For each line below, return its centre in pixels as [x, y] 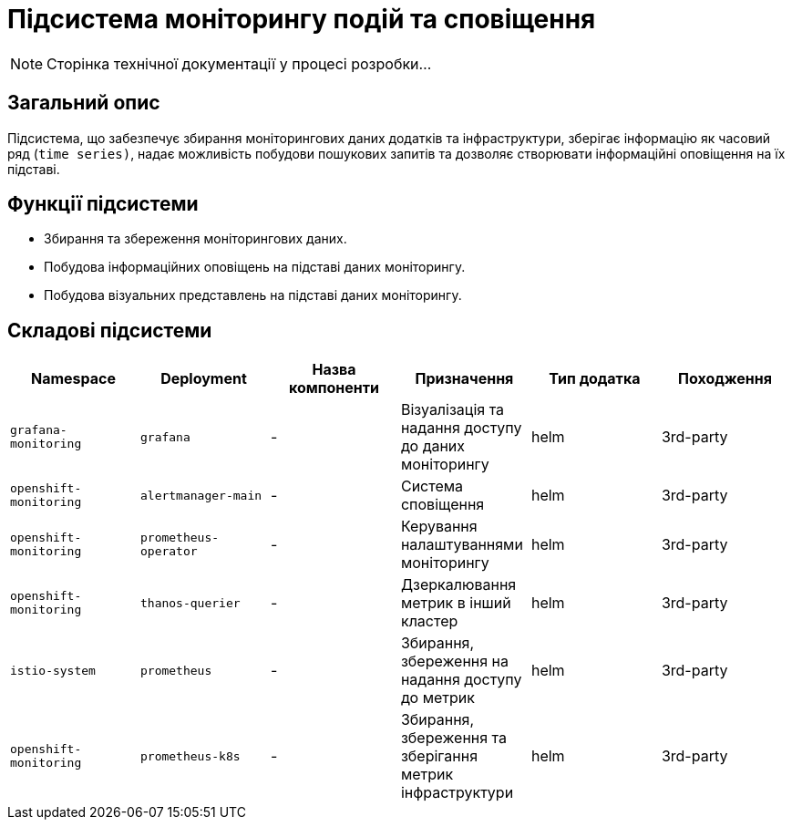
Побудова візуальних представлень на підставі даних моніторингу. [253, 295]
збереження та [454, 738]
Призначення [464, 379]
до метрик [437, 698]
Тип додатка [595, 379]
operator [169, 552]
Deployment [204, 379]
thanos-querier [190, 603]
